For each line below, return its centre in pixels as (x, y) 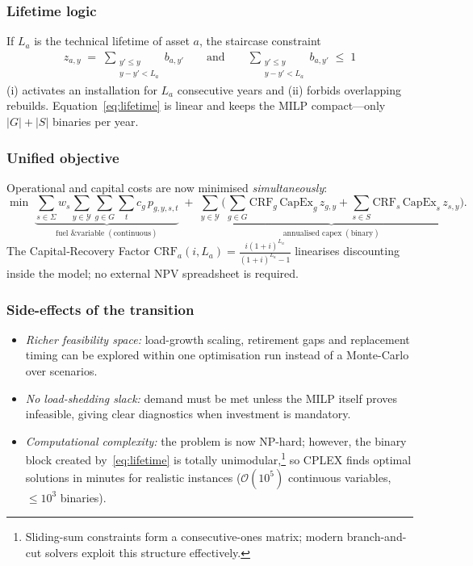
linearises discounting (347, 251)
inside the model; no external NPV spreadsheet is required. (153, 273)
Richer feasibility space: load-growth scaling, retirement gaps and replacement (218, 339)
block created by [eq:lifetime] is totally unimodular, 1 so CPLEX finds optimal (218, 459)
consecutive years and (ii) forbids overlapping (289, 89)
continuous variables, (339, 477)
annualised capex (312, 233)
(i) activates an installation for (82, 89)
